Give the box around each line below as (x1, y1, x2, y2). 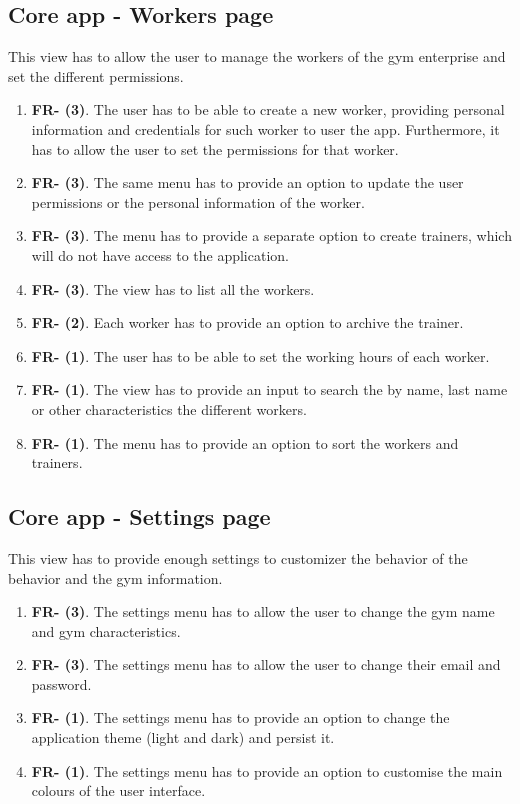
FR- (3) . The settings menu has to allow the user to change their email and (31, 654, 501, 675)
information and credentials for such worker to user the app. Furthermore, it (31, 118, 500, 139)
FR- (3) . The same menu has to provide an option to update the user (31, 172, 464, 193)
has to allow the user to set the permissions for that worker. (31, 138, 399, 159)
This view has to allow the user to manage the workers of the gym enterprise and (8, 46, 506, 67)
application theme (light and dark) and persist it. (31, 727, 335, 748)
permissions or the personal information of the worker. (31, 191, 365, 212)
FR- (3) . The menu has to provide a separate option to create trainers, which (31, 225, 512, 246)
